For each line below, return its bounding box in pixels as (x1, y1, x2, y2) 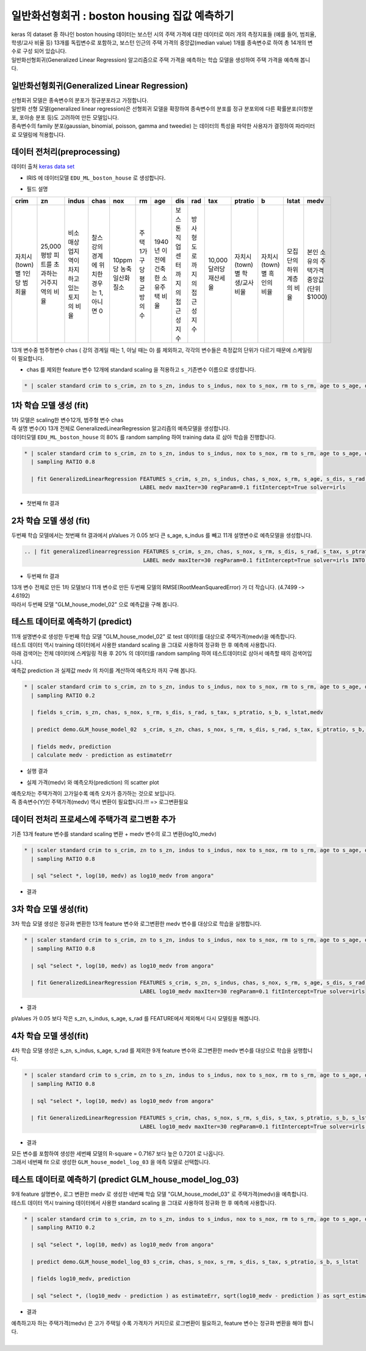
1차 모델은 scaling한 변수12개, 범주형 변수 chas (11, 416, 124, 423)
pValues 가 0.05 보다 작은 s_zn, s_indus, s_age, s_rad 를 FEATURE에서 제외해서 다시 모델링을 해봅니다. (11, 1015, 260, 1022)
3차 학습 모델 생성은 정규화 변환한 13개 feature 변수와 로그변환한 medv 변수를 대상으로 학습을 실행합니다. (11, 920, 262, 928)
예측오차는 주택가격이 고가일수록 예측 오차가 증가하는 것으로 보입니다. (11, 790, 176, 797)
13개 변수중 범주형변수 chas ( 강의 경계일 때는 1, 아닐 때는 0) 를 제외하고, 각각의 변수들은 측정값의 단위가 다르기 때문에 (11, 346, 292, 354)
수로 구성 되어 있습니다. (11, 48, 67, 55)
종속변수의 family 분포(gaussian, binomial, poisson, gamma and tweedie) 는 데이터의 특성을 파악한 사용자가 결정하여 (11, 122, 294, 130)
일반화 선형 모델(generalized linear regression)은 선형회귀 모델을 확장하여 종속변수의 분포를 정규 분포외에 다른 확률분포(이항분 (11, 105, 314, 112)
